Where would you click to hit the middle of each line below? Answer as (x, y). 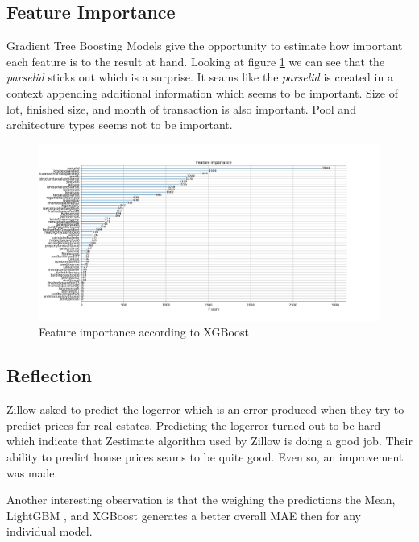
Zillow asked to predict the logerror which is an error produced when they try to (205, 409)
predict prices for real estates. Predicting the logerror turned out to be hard (194, 425)
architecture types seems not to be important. (120, 125)
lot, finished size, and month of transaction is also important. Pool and (181, 108)
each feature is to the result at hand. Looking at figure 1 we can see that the (196, 61)
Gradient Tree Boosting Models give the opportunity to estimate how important (205, 46)
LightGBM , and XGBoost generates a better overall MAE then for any (184, 515)
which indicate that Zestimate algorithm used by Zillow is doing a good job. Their (209, 441)
